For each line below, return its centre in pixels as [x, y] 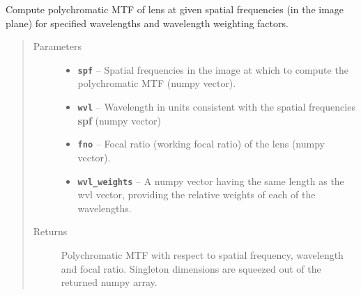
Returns [50, 231]
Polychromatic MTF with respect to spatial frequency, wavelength [202, 254]
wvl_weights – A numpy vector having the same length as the [211, 181]
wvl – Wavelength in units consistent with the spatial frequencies [216, 107]
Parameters [57, 46]
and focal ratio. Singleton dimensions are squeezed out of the [191, 268]
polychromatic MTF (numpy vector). [157, 83]
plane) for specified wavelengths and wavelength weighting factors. [147, 23]
